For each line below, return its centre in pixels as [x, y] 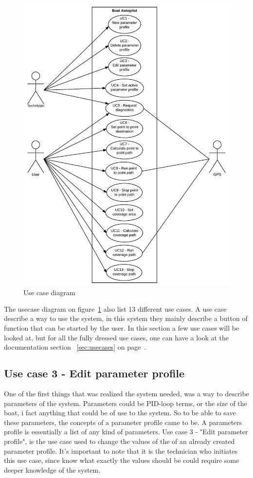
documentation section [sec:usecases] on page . [75, 347]
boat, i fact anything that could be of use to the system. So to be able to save [120, 413]
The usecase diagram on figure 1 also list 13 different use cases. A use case [115, 309]
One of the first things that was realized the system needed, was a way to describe [126, 394]
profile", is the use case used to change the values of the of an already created [119, 441]
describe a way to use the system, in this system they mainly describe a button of [126, 318]
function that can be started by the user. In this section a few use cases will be [122, 328]
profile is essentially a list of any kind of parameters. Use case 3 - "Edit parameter [126, 432]
